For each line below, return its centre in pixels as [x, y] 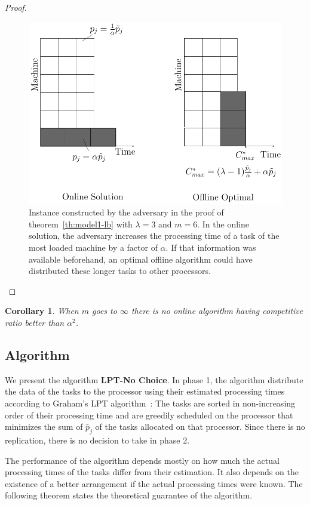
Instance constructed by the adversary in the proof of [126, 212]
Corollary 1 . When [42, 311]
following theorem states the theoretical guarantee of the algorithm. [129, 495]
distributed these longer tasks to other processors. [120, 271]
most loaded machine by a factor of [93, 247]
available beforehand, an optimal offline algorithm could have [141, 259]
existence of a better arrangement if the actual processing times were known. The [154, 483]
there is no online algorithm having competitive [217, 311]
